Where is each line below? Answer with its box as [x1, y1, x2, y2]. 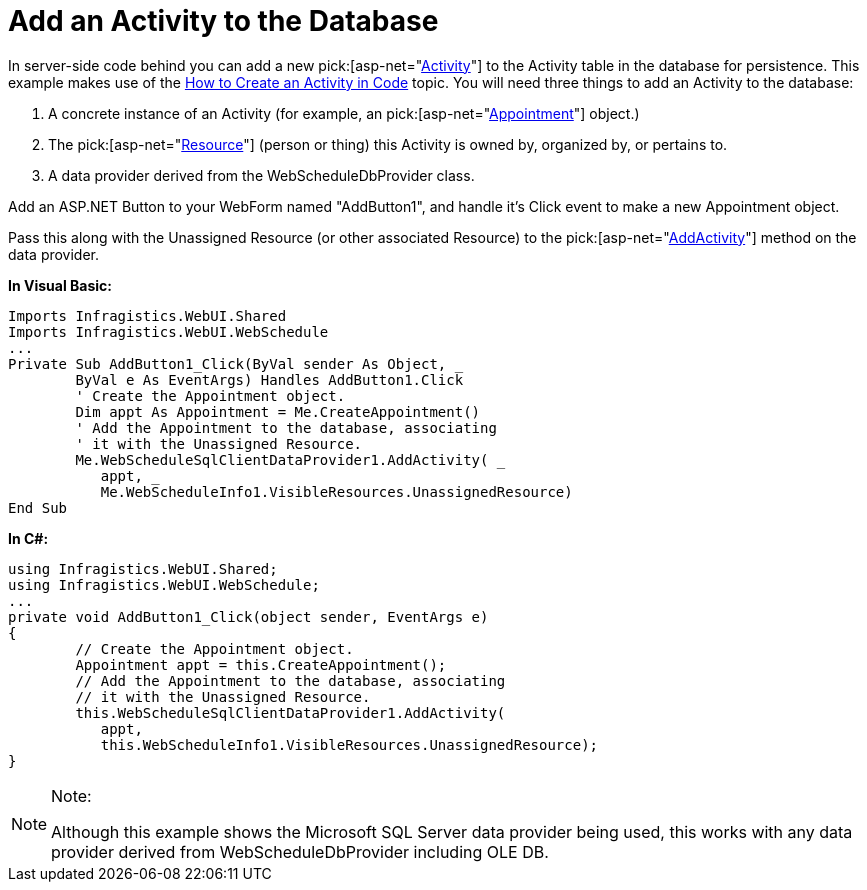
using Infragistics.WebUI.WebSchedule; [8, 576, 320, 593]
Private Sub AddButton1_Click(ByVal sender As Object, [8, 355, 447, 372]
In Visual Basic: [8, 276, 112, 294]
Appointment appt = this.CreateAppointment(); [75, 656, 447, 673]
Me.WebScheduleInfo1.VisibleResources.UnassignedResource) [100, 483, 573, 500]
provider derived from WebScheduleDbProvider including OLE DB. [51, 841, 549, 862]
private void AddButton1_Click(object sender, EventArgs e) [8, 608, 489, 625]
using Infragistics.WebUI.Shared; [8, 560, 278, 577]
